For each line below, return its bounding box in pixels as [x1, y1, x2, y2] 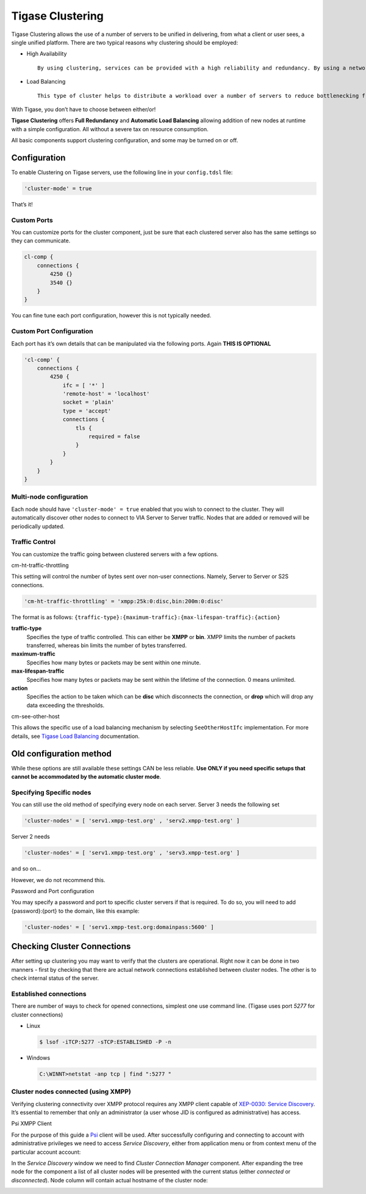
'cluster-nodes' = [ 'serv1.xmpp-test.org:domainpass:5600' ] [24, 924, 214, 930]
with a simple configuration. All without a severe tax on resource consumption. [11, 125, 209, 132]
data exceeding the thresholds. [26, 701, 105, 709]
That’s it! [11, 200, 33, 208]
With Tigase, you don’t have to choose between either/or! [11, 106, 156, 113]
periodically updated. [11, 523, 65, 530]
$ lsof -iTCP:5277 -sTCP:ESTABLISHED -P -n [39, 1038, 172, 1045]
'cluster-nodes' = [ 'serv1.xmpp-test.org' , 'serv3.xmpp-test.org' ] [24, 849, 240, 856]
